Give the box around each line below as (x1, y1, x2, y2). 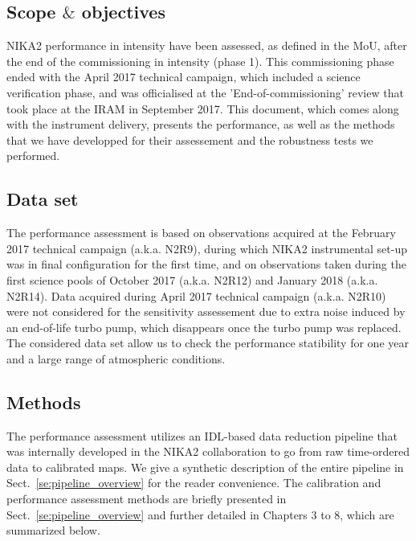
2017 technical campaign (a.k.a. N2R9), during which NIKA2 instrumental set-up (6, 240, 407, 256)
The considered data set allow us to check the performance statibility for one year (6, 334, 409, 351)
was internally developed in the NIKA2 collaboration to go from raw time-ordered (6, 443, 410, 460)
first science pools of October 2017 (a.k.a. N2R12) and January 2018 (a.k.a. (6, 271, 378, 288)
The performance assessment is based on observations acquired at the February (6, 224, 396, 241)
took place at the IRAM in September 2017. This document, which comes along (6, 100, 399, 117)
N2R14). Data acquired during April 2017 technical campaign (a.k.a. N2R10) (6, 287, 386, 304)
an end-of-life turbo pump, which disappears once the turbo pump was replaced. (6, 318, 402, 335)
